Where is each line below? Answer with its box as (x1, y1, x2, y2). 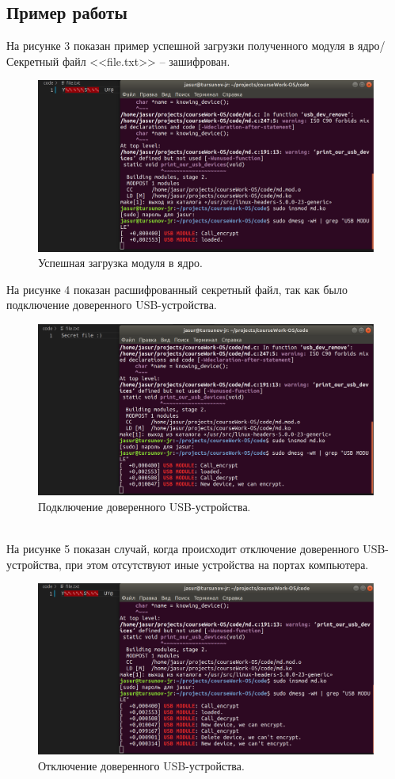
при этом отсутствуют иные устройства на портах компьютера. (65, 556, 369, 572)
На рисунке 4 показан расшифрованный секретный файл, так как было (6, 281, 348, 297)
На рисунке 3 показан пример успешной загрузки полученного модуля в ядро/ (6, 37, 386, 54)
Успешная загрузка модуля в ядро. (38, 254, 203, 271)
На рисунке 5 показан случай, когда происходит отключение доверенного (6, 540, 359, 557)
